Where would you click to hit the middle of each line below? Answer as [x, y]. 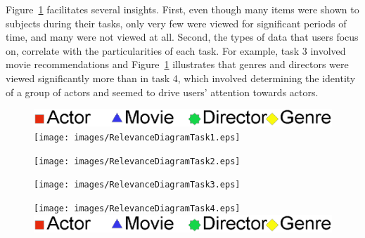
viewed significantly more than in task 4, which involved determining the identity [181, 78]
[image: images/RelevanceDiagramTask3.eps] [137, 185]
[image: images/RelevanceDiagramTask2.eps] [137, 161]
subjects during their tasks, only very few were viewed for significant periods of [176, 23]
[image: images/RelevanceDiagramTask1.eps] [137, 138]
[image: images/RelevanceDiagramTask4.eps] [137, 208]
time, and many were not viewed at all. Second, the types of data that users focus [182, 37]
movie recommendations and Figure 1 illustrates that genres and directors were [177, 64]
